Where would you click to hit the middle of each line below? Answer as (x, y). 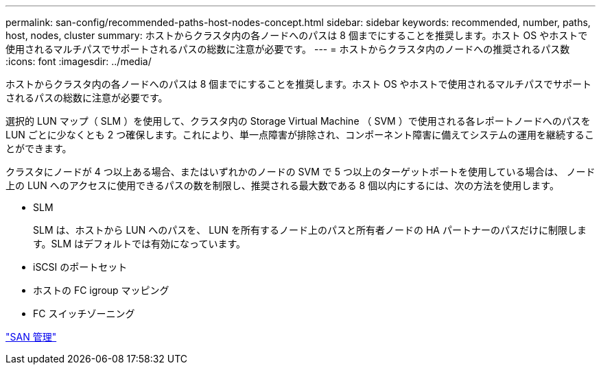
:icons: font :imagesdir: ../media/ (79, 61)
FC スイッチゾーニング (84, 313)
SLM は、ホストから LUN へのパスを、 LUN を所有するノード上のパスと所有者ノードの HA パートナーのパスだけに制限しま (310, 230)
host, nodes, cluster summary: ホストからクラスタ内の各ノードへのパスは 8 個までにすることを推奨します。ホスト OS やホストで (297, 35)
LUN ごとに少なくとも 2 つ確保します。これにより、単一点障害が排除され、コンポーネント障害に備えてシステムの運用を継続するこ (300, 135)
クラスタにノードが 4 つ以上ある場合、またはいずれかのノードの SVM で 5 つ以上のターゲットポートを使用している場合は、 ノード (300, 172)
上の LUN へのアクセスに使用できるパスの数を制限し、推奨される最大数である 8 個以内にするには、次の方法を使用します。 (282, 185)
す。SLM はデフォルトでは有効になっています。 (139, 244)
